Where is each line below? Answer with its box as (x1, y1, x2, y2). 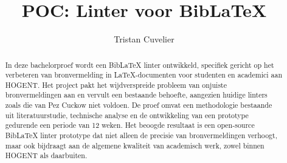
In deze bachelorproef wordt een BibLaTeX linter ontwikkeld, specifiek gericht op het (5, 59, 274, 70)
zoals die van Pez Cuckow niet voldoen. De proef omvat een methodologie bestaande (5, 100, 272, 110)
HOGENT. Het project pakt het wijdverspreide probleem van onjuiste (5, 79, 227, 90)
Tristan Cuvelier (114, 33, 175, 45)
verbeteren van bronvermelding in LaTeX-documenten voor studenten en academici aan (5, 70, 283, 80)
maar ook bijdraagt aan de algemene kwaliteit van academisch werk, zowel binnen (5, 140, 265, 150)
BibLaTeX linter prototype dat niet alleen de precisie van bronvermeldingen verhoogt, (5, 130, 277, 141)
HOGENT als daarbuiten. (5, 150, 88, 161)
